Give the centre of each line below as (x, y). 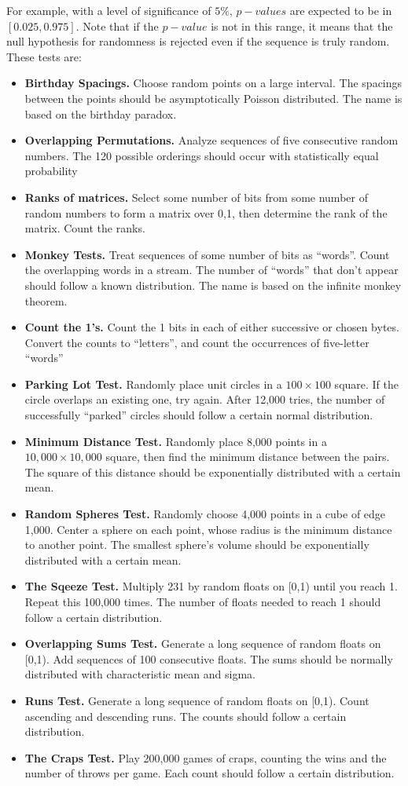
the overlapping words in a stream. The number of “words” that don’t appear (211, 270)
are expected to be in (341, 10)
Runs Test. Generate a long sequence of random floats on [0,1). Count (197, 700)
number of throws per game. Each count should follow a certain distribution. (210, 773)
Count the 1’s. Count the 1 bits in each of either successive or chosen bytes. (212, 327)
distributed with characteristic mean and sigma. (140, 674)
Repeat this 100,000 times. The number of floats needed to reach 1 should (203, 601)
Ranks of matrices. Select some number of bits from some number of (196, 197)
